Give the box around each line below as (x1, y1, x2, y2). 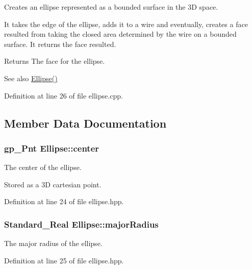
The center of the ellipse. (4, 162, 82, 173)
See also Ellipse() (4, 72, 58, 83)
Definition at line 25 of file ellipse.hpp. (4, 255, 124, 265)
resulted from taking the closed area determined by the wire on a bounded (4, 29, 237, 39)
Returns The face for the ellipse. (4, 56, 105, 66)
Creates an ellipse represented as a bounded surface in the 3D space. (4, 2, 218, 12)
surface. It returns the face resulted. (4, 38, 116, 49)
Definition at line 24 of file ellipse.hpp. (4, 196, 124, 207)
